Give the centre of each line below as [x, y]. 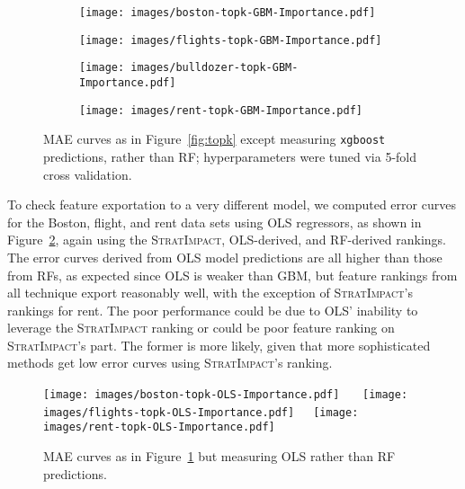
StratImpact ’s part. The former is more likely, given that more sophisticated [219, 345]
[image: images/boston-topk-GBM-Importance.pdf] [228, 13]
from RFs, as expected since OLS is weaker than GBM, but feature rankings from [232, 275]
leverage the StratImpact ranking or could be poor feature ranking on [201, 328]
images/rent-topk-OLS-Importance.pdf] [159, 427]
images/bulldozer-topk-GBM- [215, 68]
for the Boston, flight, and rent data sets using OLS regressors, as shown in [215, 222]
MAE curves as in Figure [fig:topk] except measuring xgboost [215, 139]
